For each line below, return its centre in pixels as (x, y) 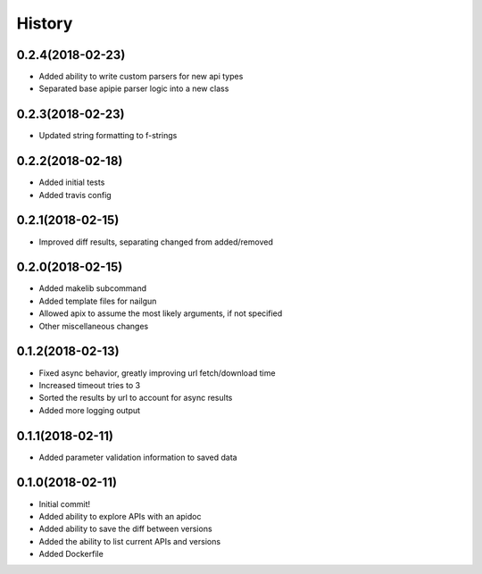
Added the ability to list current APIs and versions (130, 541)
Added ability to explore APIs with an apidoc (120, 516)
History (45, 23)
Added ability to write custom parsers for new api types (141, 77)
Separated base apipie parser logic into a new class (134, 88)
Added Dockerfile (71, 554)
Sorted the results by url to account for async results (136, 398)
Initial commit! (65, 503)
